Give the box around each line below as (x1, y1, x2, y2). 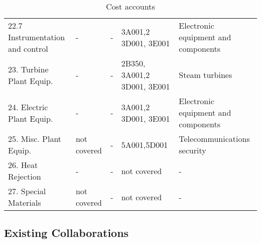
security (179, 144, 206, 156)
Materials (8, 197, 41, 208)
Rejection (8, 171, 41, 182)
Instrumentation (8, 31, 65, 43)
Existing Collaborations (4, 225, 129, 240)
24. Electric (8, 101, 48, 113)
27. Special (8, 185, 46, 197)
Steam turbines (179, 69, 232, 80)
